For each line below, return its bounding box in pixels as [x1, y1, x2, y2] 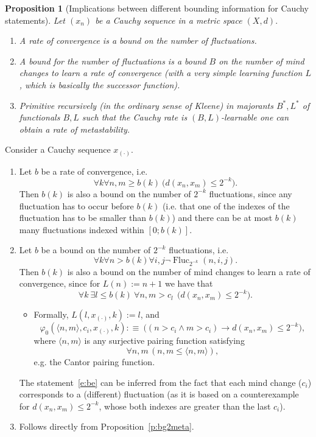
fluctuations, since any [209, 187, 292, 200]
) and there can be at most [172, 211, 273, 224]
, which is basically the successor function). [19, 78, 180, 91]
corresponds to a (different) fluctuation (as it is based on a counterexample [19, 388, 299, 400]
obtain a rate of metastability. [19, 122, 130, 135]
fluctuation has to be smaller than [19, 211, 147, 224]
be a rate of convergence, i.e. [41, 164, 148, 177]
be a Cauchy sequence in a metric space [95, 13, 242, 26]
